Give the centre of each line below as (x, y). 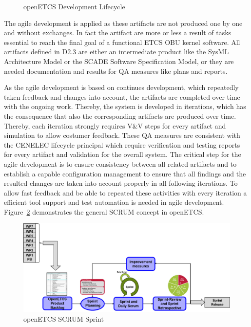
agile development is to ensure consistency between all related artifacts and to (120, 163)
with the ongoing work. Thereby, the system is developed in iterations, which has (125, 106)
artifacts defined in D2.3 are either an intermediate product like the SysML (116, 52)
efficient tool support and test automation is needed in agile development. (114, 202)
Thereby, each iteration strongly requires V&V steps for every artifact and (115, 125)
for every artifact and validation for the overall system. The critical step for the (123, 154)
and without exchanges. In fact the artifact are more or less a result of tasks (118, 33)
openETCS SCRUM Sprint (64, 319)
